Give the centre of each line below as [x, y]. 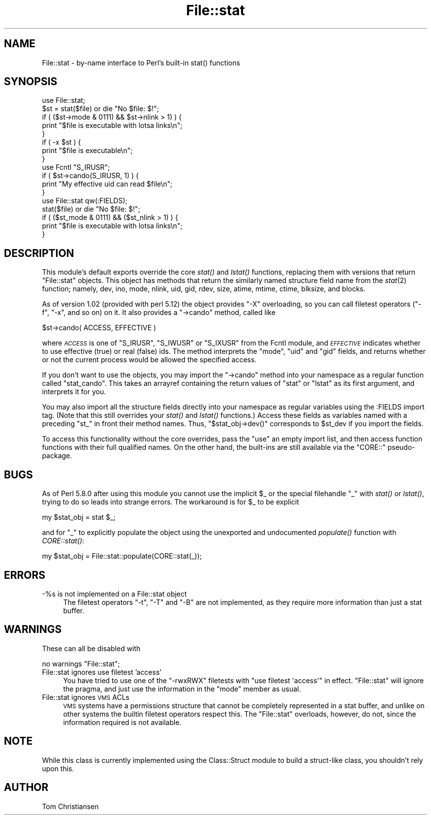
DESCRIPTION [39, 253]
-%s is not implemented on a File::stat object [114, 594]
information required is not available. [122, 722]
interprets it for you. [74, 392]
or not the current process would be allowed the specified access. [149, 360]
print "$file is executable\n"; [87, 151]
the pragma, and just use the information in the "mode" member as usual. [182, 689]
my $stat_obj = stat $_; [79, 517]
